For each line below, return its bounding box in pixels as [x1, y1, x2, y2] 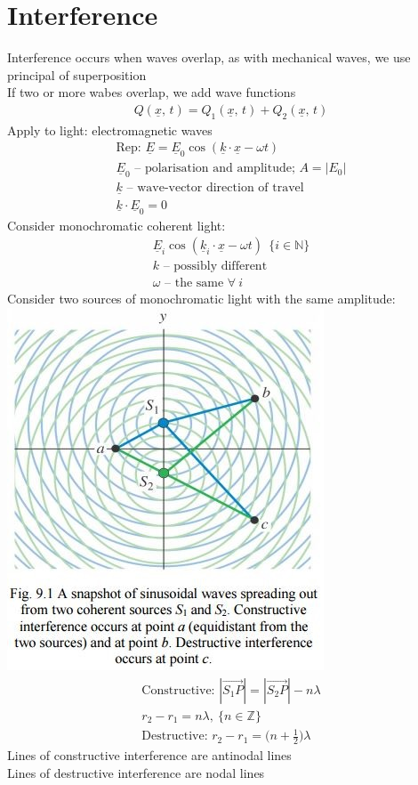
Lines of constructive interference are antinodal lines [7, 746, 292, 765]
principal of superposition [7, 65, 147, 84]
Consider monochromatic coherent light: [7, 215, 226, 234]
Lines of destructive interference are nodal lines [7, 763, 265, 781]
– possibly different [163, 260, 268, 273]
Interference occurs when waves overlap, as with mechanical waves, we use [7, 48, 411, 67]
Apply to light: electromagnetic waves [7, 120, 213, 139]
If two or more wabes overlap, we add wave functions [7, 83, 296, 101]
